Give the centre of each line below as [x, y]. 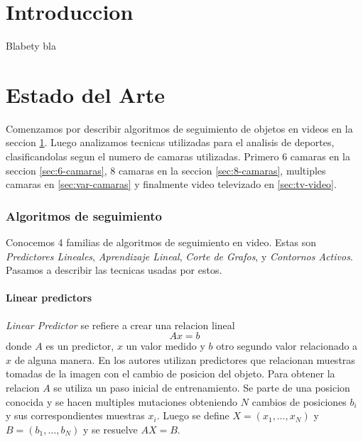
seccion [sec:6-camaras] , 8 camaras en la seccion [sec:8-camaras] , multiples [166, 170]
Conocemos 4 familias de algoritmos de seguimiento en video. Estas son [161, 242]
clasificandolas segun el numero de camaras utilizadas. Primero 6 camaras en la [178, 156]
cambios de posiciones [299, 401]
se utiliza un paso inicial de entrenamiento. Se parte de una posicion [202, 387]
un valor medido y [166, 346]
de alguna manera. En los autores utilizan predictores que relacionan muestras [185, 359]
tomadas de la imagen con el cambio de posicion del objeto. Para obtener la [170, 374]
